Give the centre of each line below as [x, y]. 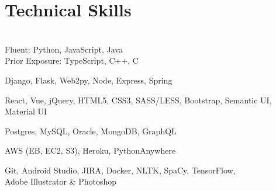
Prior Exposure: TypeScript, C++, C [72, 60]
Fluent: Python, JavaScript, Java [64, 49]
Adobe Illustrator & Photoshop [61, 181]
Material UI [26, 111]
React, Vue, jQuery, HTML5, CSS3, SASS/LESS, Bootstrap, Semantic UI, [138, 100]
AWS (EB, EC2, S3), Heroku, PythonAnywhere [90, 150]
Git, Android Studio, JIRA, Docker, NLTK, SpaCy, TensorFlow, [120, 170]
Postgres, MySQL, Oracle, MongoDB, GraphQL [91, 131]
